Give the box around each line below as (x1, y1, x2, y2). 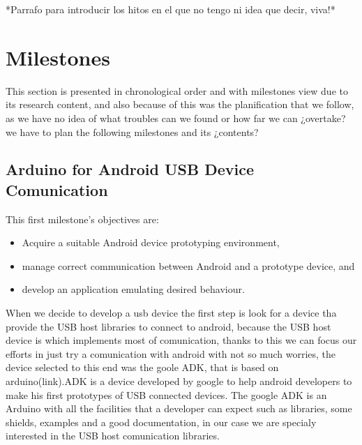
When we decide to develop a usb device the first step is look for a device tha (6, 306, 337, 320)
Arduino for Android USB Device (6, 158, 255, 180)
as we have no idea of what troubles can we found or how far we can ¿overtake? (6, 110, 346, 125)
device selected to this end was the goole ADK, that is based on (6, 360, 279, 375)
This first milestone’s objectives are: (6, 211, 159, 226)
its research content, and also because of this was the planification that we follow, (6, 97, 354, 112)
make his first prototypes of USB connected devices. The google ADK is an (6, 387, 327, 402)
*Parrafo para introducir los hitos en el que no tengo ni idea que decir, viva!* (6, 2, 335, 16)
